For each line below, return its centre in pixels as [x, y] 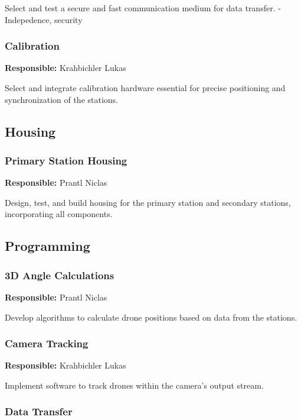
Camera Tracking [47, 343]
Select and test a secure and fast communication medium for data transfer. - [143, 8]
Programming [48, 246]
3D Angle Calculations [60, 275]
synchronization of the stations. [62, 99]
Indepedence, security [44, 19]
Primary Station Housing [66, 160]
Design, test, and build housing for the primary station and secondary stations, [148, 202]
